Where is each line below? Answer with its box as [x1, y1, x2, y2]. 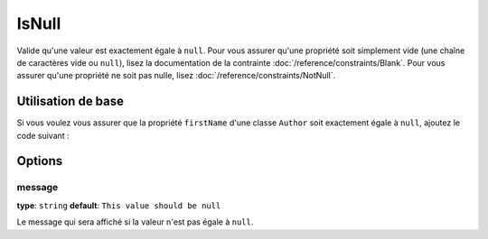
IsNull [16, 14, 61, 33]
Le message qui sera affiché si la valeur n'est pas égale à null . [16, 216, 254, 227]
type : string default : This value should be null [16, 199, 221, 211]
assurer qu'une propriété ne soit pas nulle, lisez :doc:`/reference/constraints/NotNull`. [16, 70, 336, 81]
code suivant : [16, 130, 70, 141]
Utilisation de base [16, 94, 125, 109]
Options [16, 153, 63, 169]
